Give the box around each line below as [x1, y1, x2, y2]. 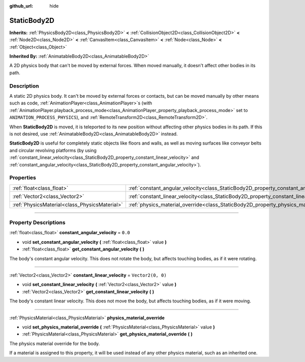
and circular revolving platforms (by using [9, 147, 97, 153]
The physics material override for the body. [9, 340, 100, 346]
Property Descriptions [9, 219, 66, 226]
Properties [9, 174, 37, 181]
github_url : [9, 3, 33, 9]
